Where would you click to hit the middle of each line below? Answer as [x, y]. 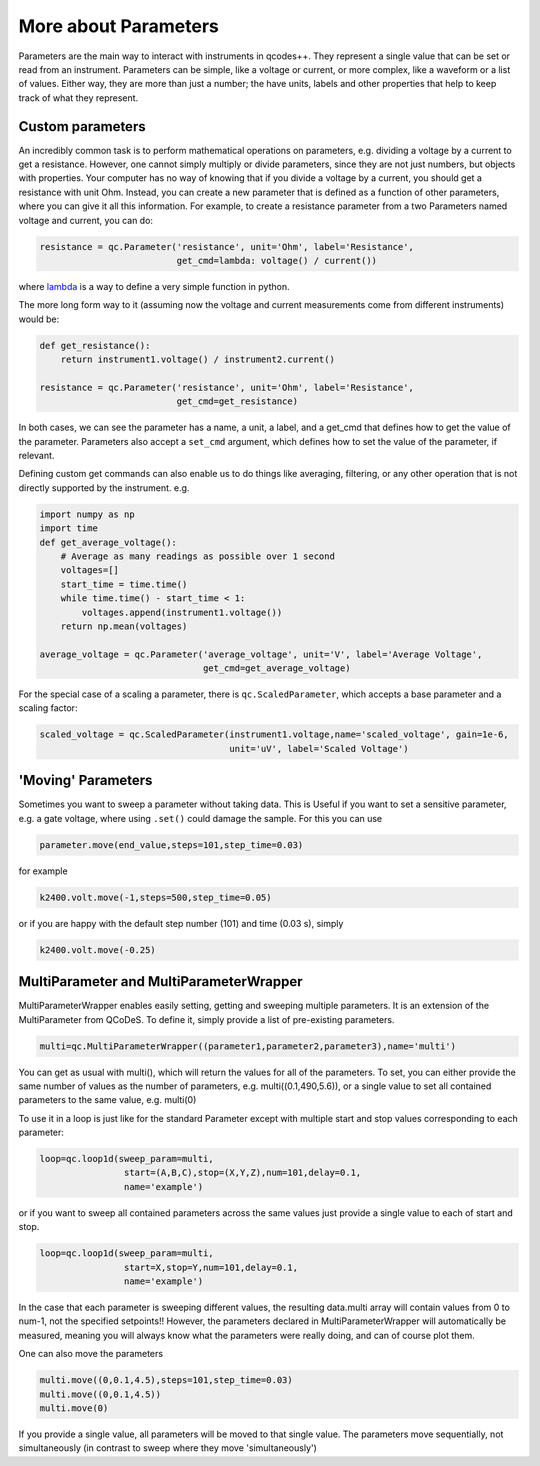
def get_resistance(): [95, 345]
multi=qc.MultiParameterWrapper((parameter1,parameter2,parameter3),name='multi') [248, 1046]
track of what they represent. [78, 97]
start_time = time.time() [124, 584]
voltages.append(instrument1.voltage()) [182, 612]
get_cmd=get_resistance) [237, 401]
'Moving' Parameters [85, 780]
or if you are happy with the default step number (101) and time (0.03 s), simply [181, 923]
